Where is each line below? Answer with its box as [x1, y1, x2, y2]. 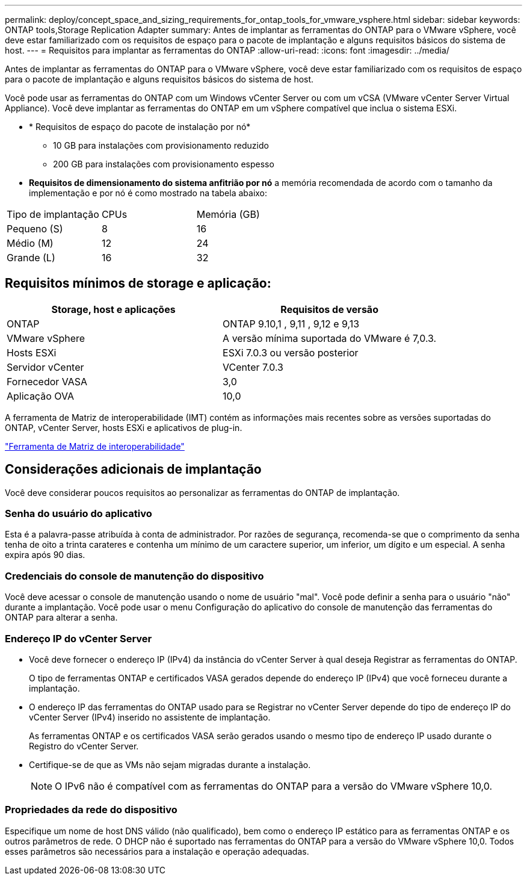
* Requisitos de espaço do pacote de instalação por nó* [29, 122, 251, 132]
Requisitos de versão [280, 303, 378, 315]
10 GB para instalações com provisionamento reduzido [53, 140, 269, 150]
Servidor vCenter [7, 361, 84, 373]
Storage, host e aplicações [51, 303, 176, 315]
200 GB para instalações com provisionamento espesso [53, 159, 274, 169]
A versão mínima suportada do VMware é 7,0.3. [223, 332, 437, 344]
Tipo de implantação [7, 208, 99, 220]
